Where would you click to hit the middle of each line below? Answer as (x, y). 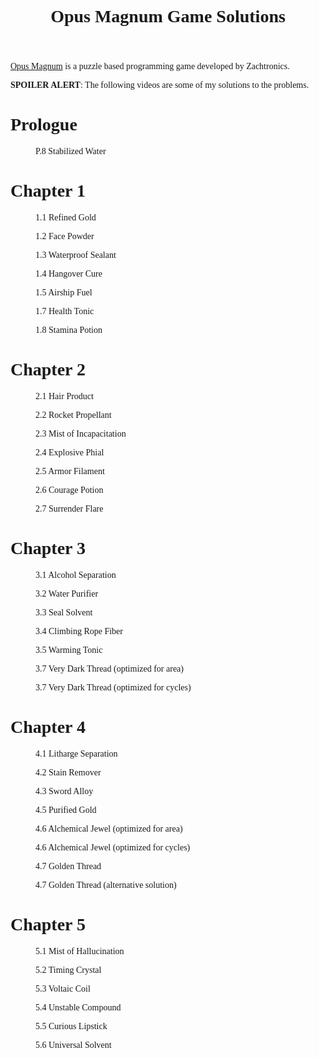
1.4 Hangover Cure (69, 274)
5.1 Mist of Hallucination (80, 951)
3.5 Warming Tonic (69, 649)
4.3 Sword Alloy (64, 791)
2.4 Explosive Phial (70, 452)
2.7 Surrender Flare (69, 509)
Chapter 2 (48, 369)
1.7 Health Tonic (65, 311)
